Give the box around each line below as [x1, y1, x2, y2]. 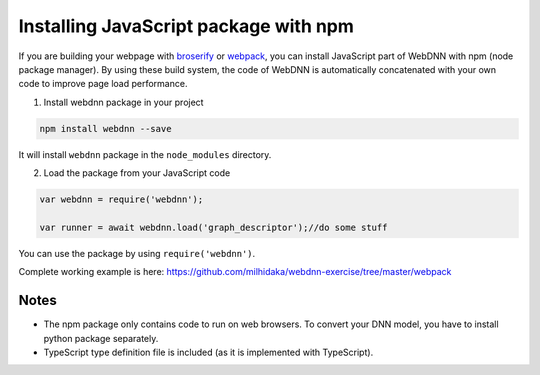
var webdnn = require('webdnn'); [39, 194, 204, 205]
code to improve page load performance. [18, 78, 188, 90]
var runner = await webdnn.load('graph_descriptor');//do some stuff [39, 221, 388, 233]
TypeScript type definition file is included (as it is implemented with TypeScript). [43, 346, 374, 358]
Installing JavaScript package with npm [18, 15, 355, 37]
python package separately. [43, 332, 159, 344]
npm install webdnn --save [39, 123, 172, 134]
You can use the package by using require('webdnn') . [18, 247, 256, 259]
